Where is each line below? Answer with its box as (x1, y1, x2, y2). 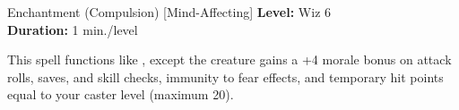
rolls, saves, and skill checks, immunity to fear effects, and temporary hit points (7, 67, 444, 86)
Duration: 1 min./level (7, 20, 138, 38)
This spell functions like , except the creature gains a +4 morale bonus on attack (7, 50, 452, 69)
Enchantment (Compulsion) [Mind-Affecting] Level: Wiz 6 (7, 3, 332, 21)
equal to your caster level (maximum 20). (7, 85, 234, 104)
